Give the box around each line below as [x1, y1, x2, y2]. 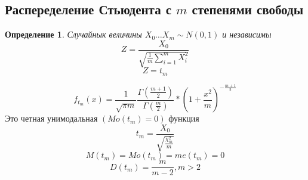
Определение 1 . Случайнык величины [5, 28, 142, 41]
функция [168, 112, 199, 125]
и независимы [222, 28, 272, 41]
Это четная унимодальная [5, 112, 98, 125]
